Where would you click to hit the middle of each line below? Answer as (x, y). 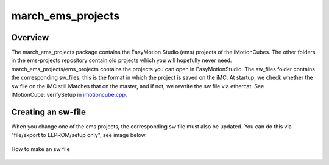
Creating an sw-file (49, 112)
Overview (30, 37)
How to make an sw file (41, 149)
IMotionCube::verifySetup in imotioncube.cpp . (69, 95)
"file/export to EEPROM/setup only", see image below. (79, 135)
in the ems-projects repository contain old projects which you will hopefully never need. (122, 60)
